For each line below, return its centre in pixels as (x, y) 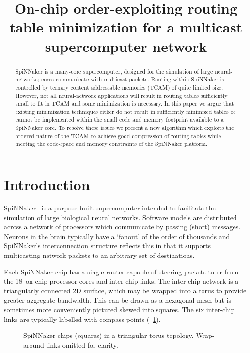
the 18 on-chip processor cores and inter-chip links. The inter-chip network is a (121, 281)
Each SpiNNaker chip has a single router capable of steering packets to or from (121, 271)
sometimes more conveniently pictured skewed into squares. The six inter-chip (119, 309)
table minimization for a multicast (126, 27)
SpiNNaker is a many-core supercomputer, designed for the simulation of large (114, 71)
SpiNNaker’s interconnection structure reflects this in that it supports (107, 246)
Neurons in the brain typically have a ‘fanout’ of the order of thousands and (117, 236)
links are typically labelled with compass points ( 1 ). (82, 319)
